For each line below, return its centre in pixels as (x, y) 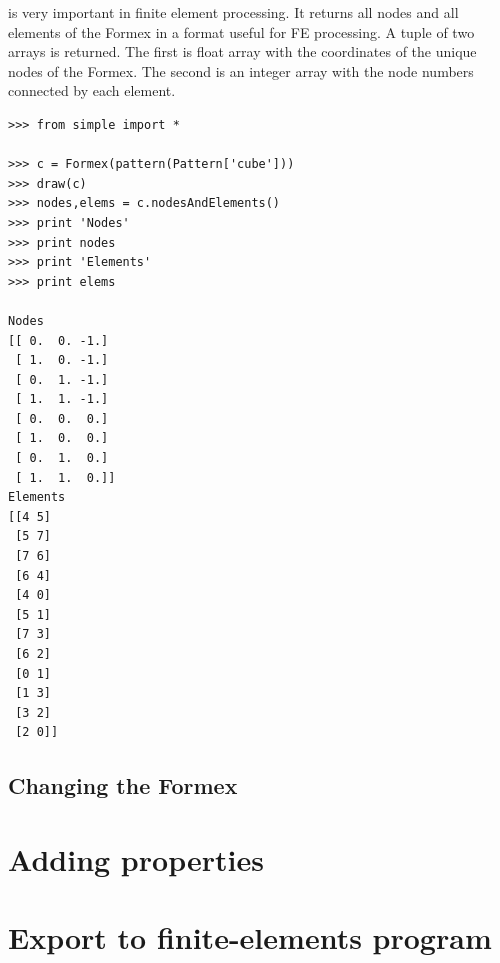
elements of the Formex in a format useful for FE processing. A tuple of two (241, 31)
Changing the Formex (123, 785)
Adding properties (136, 858)
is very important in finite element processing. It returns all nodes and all (233, 12)
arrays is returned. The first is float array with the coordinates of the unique (242, 51)
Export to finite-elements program (250, 937)
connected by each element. (92, 90)
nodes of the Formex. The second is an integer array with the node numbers (241, 70)
